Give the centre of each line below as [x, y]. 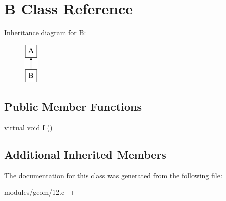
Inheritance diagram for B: [45, 32]
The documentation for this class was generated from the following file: [113, 175]
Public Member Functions [73, 107]
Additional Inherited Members [85, 155]
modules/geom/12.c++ [40, 192]
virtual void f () [28, 128]
